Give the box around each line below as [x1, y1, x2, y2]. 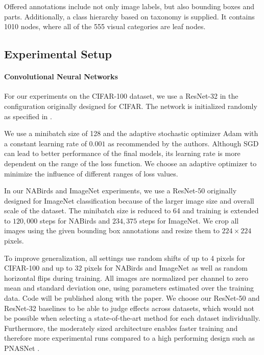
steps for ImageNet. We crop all [139, 215, 239, 226]
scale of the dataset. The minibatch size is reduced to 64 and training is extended [4, 205, 259, 216]
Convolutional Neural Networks [4, 71, 118, 82]
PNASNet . [4, 343, 40, 353]
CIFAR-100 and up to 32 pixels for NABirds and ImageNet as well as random [4, 262, 248, 273]
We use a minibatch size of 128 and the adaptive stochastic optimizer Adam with [4, 128, 258, 139]
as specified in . [4, 110, 52, 121]
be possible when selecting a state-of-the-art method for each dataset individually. [4, 313, 260, 323]
